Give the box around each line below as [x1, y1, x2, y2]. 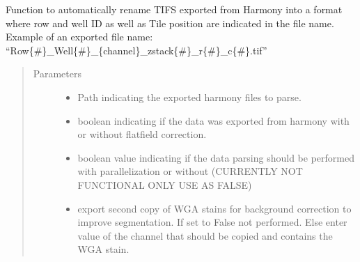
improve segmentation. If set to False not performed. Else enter [77, 215, 347, 229]
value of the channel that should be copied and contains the [77, 228, 333, 242]
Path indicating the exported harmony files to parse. [77, 89, 302, 104]
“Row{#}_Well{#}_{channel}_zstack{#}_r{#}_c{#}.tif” [6, 43, 267, 57]
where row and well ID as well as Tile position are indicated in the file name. [6, 15, 334, 30]
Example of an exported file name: [6, 29, 153, 44]
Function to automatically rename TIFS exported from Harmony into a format [6, 2, 343, 16]
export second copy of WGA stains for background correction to [77, 201, 352, 215]
